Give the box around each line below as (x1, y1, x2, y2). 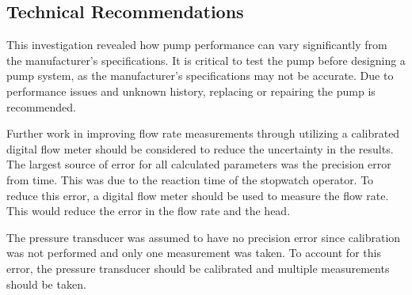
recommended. (6, 98, 76, 115)
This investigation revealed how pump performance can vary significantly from (6, 36, 387, 53)
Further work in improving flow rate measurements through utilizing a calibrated (6, 125, 400, 142)
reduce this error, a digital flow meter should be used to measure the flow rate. (6, 187, 389, 203)
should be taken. (6, 275, 86, 292)
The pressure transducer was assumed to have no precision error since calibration (6, 229, 401, 245)
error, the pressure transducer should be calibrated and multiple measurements (6, 259, 390, 276)
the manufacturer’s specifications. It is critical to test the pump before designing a (6, 51, 406, 68)
